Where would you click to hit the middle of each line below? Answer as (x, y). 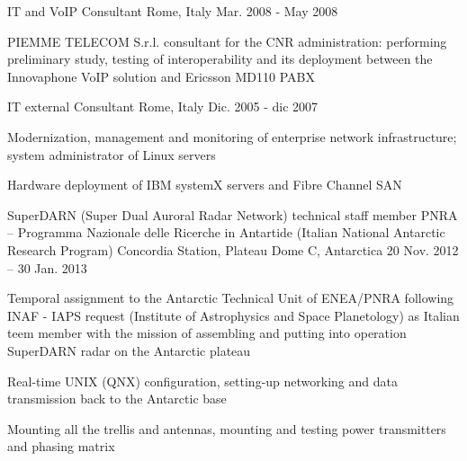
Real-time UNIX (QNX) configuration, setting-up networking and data (202, 381)
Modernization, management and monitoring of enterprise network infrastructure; (232, 136)
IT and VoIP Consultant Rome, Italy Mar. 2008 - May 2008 (173, 11)
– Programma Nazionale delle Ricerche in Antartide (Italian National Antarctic (226, 232)
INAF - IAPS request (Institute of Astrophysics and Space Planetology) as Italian (233, 315)
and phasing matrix (61, 446)
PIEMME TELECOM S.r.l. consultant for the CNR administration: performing (227, 41)
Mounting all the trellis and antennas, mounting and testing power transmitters (227, 428)
